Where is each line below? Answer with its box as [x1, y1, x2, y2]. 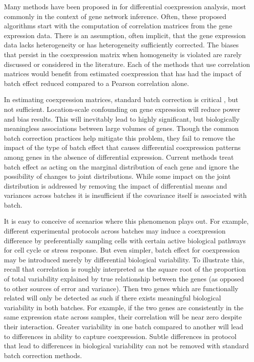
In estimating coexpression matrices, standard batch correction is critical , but [4, 94, 238, 105]
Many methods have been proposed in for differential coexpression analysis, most [4, 1, 246, 11]
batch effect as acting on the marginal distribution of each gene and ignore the [4, 161, 239, 171]
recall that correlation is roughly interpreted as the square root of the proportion [4, 264, 246, 274]
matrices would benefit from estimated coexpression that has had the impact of [4, 68, 241, 79]
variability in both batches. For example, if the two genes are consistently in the [4, 302, 244, 312]
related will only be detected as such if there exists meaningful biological [4, 293, 221, 303]
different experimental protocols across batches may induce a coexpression [4, 226, 226, 236]
